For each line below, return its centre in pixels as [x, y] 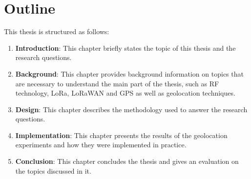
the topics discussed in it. [53, 170]
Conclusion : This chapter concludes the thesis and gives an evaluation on [127, 161]
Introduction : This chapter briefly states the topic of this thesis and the [125, 48]
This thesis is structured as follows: [57, 31]
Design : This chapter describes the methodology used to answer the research [131, 109]
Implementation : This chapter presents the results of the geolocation [121, 135]
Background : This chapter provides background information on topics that [129, 73]
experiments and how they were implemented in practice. [101, 145]
